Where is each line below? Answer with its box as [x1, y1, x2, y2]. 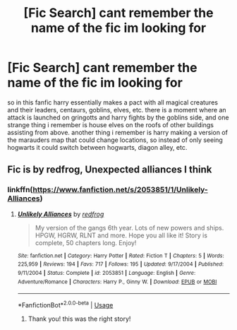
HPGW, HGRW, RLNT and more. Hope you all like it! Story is [35, 231, 208, 240]
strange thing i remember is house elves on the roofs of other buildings [7, 120, 214, 129]
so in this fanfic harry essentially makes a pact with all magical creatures [7, 98, 219, 107]
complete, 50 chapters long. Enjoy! [35, 238, 137, 247]
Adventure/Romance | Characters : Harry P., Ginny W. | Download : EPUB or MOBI [17, 278, 217, 285]
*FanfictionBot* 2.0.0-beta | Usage [17, 300, 114, 309]
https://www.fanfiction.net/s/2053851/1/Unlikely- [32, 185, 208, 195]
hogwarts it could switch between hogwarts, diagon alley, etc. [7, 143, 188, 151]
